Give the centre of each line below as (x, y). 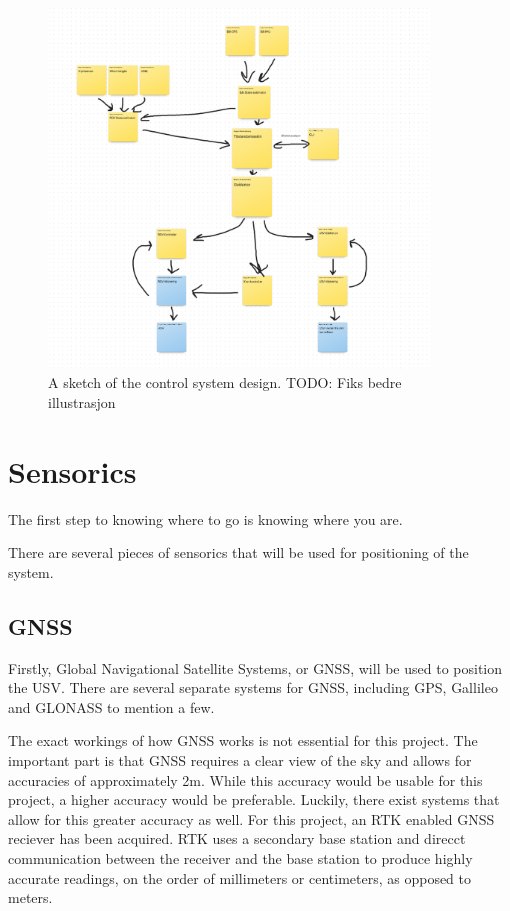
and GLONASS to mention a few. (111, 706)
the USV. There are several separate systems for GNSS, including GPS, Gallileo (253, 687)
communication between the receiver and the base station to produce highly (240, 857)
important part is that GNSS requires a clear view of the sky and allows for (240, 759)
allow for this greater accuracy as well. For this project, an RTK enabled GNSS (251, 818)
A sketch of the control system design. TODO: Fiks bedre (225, 382)
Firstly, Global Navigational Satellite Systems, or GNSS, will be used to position (255, 667)
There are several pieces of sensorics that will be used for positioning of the (238, 552)
